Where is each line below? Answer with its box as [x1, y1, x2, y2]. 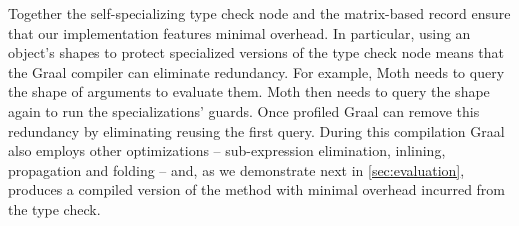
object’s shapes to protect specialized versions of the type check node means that [8, 42, 505, 63]
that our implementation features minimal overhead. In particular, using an [8, 22, 471, 43]
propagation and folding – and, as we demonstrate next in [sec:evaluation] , [8, 159, 465, 180]
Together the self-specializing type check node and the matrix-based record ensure [8, 3, 511, 23]
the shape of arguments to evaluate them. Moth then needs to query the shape [8, 81, 490, 102]
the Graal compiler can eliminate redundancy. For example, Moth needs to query [8, 61, 505, 82]
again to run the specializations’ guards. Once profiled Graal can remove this [8, 100, 480, 121]
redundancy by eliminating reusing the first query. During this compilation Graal [8, 120, 505, 141]
